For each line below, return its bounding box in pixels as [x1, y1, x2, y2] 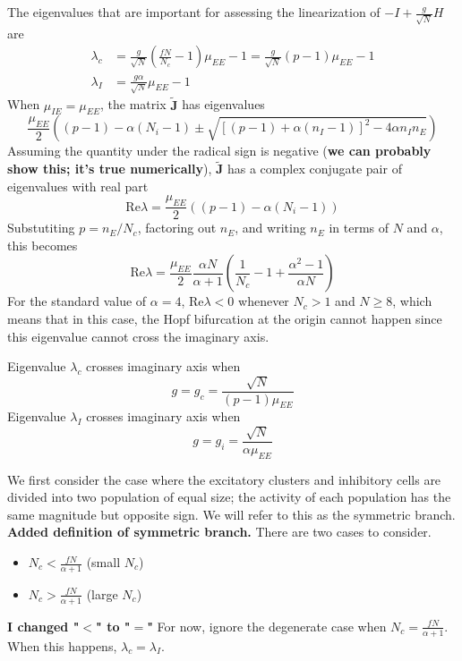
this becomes [7, 235, 78, 254]
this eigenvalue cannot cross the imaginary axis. [7, 326, 269, 345]
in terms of [329, 218, 389, 237]
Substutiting [7, 218, 75, 237]
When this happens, [7, 636, 117, 655]
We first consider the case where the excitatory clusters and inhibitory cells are [7, 470, 441, 488]
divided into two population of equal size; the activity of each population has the [7, 487, 451, 506]
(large [86, 584, 118, 603]
